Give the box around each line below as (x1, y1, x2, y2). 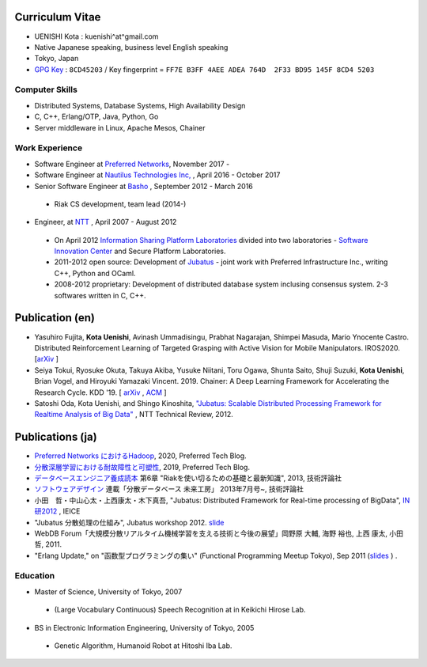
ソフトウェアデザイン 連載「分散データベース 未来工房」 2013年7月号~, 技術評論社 (34, 484, 304, 494)
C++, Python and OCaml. (54, 268, 136, 278)
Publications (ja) (14, 430, 98, 444)
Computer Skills (14, 84, 78, 95)
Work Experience (14, 142, 83, 153)
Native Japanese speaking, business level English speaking (34, 42, 229, 51)
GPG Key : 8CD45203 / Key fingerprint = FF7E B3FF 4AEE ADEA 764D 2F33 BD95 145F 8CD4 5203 (34, 64, 375, 74)
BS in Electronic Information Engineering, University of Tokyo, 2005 (34, 623, 255, 632)
